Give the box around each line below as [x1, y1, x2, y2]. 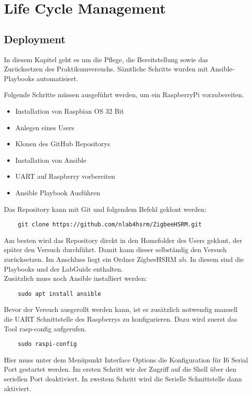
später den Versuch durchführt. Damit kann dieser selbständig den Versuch [4, 244, 227, 255]
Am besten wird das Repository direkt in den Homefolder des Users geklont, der [4, 235, 242, 245]
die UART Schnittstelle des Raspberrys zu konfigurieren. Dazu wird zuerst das [4, 313, 237, 324]
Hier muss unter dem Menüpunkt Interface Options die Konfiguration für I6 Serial [4, 354, 248, 364]
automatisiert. [36, 73, 79, 83]
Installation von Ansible [15, 155, 87, 165]
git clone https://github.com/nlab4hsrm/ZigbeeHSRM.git [17, 221, 202, 228]
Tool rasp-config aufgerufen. [4, 323, 87, 333]
